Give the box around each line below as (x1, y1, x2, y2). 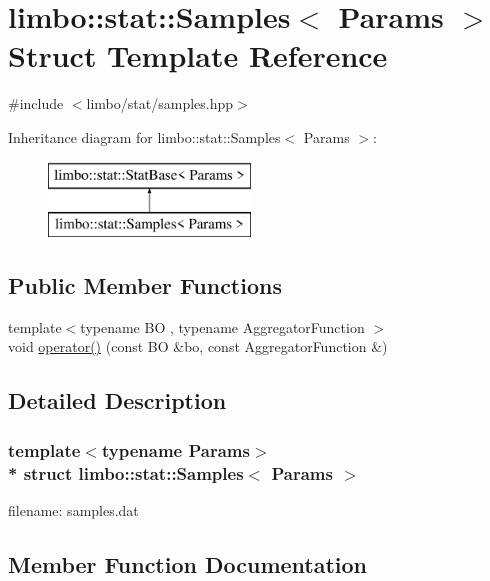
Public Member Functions (8, 270, 282, 301)
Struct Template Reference (8, 35, 388, 76)
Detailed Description (8, 385, 227, 416)
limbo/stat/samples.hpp (86, 93, 234, 114)
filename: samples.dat (8, 499, 139, 520)
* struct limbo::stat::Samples (8, 460, 244, 485)
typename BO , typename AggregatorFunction (80, 316, 365, 337)
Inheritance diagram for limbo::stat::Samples (8, 126, 281, 147)
